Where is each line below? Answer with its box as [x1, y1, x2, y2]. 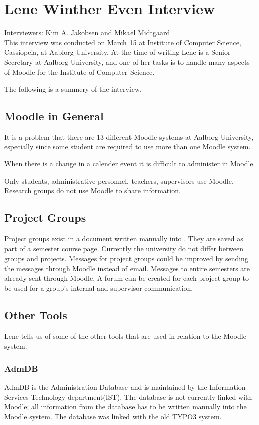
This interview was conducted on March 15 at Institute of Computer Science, [4, 37, 241, 47]
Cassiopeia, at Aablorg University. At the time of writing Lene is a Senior [4, 47, 231, 57]
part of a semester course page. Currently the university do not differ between [4, 243, 243, 253]
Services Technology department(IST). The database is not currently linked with [4, 391, 252, 402]
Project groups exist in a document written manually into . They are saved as [4, 233, 243, 244]
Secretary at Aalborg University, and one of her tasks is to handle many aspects [4, 56, 250, 67]
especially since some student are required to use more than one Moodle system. [4, 141, 251, 152]
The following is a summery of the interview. [4, 83, 142, 94]
